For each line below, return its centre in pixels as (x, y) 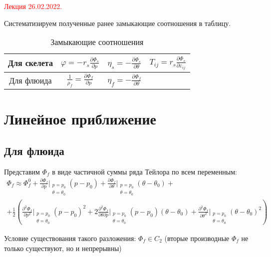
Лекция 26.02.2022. (33, 6)
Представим (22, 171)
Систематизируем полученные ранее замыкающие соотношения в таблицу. (118, 23)
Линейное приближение (80, 119)
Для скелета (30, 63)
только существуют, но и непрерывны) (63, 248)
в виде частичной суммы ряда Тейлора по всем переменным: (144, 171)
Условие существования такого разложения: (70, 238)
